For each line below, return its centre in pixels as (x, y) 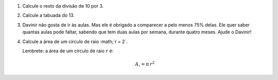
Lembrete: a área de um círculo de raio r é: (68, 51)
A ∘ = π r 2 (145, 64)
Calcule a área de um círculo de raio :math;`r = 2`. (75, 42)
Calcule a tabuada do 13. (48, 15)
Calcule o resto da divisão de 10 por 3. (63, 6)
